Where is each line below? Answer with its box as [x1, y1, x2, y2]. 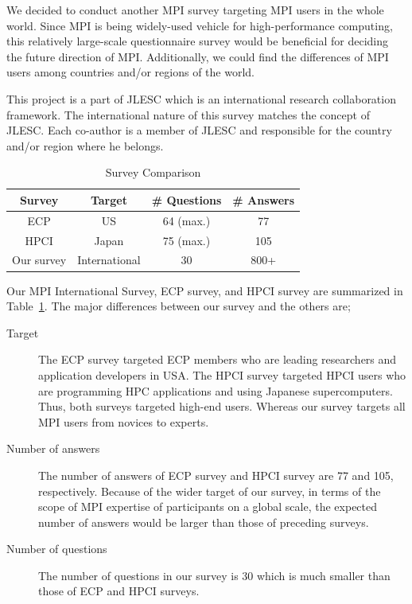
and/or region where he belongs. [6, 137, 164, 154]
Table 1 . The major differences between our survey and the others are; [6, 298, 351, 314]
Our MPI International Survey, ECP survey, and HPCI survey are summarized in [6, 282, 403, 298]
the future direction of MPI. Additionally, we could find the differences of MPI [6, 48, 389, 64]
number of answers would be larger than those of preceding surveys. [38, 513, 369, 530]
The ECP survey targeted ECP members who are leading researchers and [38, 351, 397, 368]
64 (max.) [162, 212, 211, 228]
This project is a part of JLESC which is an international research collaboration [6, 90, 396, 107]
